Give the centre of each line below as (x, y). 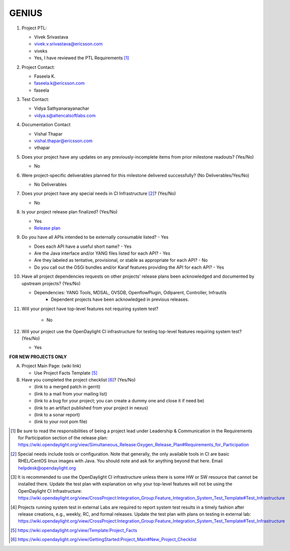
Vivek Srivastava (51, 37)
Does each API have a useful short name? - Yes (83, 246)
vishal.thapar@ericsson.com (63, 141)
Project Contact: (38, 67)
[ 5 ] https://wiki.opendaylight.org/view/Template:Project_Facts (74, 530)
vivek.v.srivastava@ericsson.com (68, 44)
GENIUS (26, 13)
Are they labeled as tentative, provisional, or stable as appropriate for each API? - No (121, 260)
